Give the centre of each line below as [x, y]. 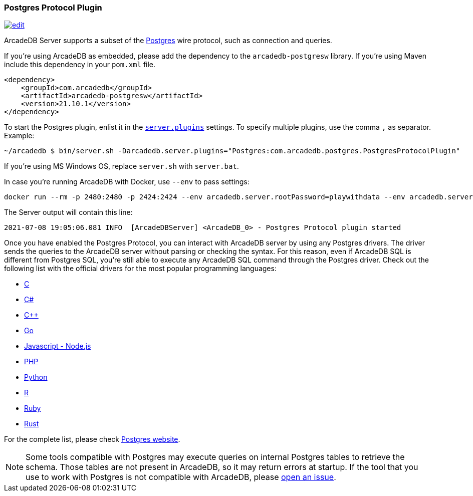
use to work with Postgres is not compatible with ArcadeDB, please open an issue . [181, 477]
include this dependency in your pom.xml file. [80, 65]
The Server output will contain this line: [68, 212]
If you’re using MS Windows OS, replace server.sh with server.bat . [122, 166]
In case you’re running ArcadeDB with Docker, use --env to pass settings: [127, 182]
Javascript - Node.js [58, 346]
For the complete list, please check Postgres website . [92, 439]
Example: [19, 136]
